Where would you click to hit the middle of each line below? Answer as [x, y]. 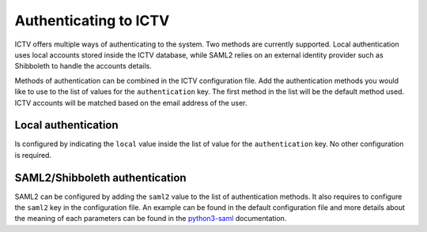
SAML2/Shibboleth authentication [100, 178]
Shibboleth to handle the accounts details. [83, 66]
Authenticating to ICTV [92, 21]
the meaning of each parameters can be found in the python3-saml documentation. [151, 219]
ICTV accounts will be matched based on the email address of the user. [131, 103]
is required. [33, 155]
